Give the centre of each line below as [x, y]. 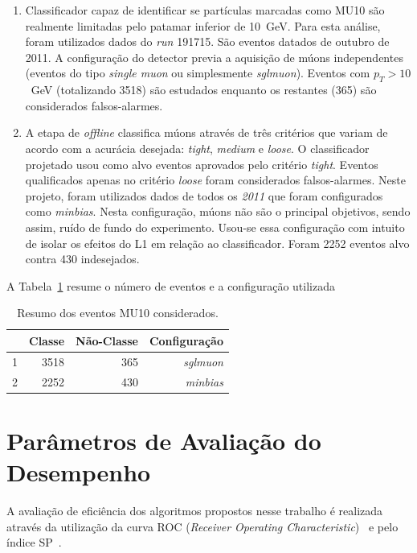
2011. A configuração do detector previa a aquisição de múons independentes [214, 57]
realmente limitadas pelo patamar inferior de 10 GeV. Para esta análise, [203, 25]
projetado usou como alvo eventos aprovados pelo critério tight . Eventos [202, 164]
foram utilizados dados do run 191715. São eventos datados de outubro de [207, 41]
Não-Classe [107, 340]
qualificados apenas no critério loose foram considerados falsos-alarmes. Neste [215, 180]
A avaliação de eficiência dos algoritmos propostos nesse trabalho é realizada [195, 510]
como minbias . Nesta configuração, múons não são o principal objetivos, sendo [218, 211]
